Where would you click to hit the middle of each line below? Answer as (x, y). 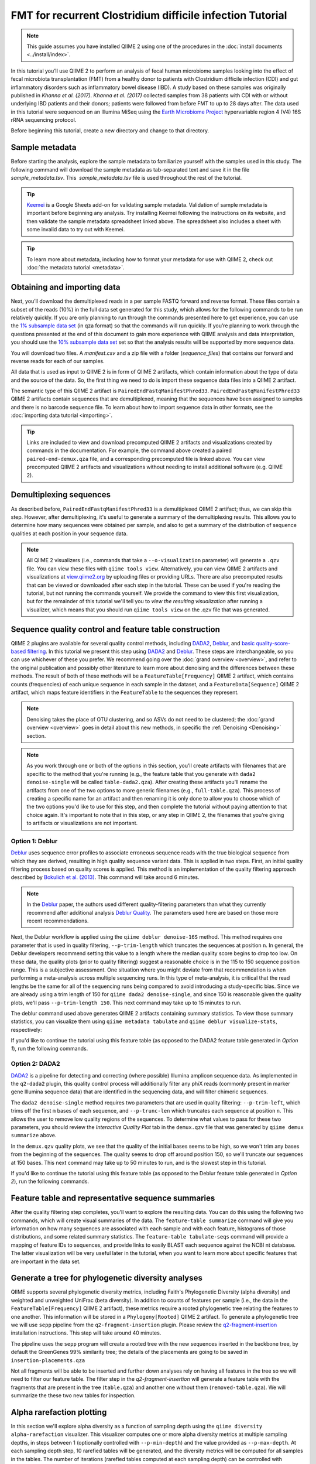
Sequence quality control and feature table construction (116, 629)
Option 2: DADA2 (36, 1064)
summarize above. (34, 1135)
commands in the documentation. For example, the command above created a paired (129, 450)
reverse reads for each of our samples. (58, 361)
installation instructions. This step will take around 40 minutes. (86, 1333)
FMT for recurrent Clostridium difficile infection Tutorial (149, 15)
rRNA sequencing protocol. (44, 120)
